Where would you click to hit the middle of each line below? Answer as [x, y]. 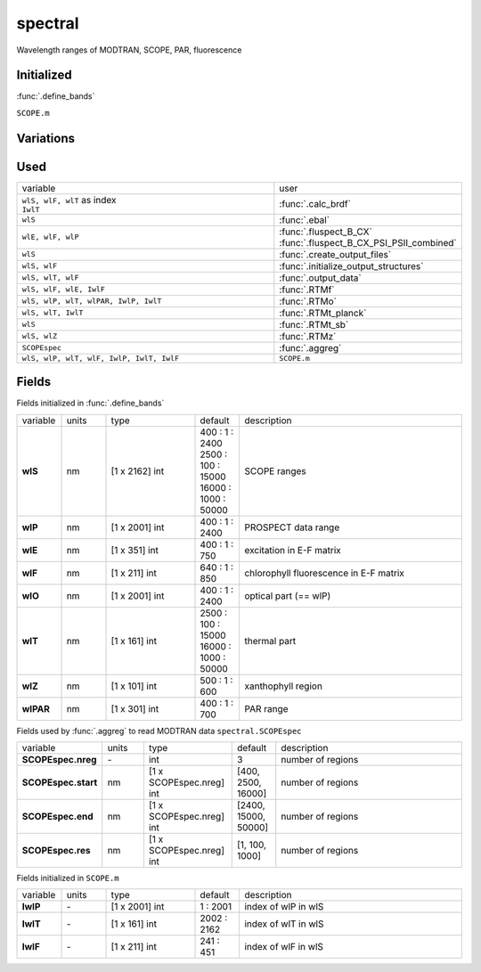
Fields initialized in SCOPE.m [68, 878]
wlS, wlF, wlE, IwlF [64, 290]
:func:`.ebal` [304, 220]
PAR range [266, 708]
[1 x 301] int [135, 708]
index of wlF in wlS [284, 947]
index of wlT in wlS [284, 924]
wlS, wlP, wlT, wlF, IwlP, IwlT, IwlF [101, 358]
